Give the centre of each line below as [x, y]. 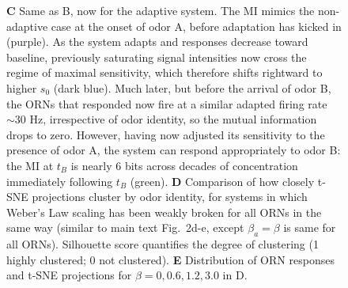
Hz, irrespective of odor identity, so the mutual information [173, 119]
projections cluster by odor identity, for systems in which [170, 197]
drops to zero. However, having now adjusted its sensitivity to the [166, 134]
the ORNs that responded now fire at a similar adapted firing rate [167, 103]
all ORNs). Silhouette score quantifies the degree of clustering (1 [163, 244]
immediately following [60, 181]
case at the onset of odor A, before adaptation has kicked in [196, 26]
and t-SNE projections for [69, 275]
